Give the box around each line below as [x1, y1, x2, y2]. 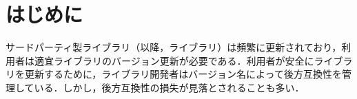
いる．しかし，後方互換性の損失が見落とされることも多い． [34, 80, 305, 94]
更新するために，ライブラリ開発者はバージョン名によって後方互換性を [24, 67, 342, 81]
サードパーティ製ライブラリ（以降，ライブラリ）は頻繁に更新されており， [6, 40, 342, 54]
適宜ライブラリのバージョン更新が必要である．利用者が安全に [34, 53, 314, 67]
